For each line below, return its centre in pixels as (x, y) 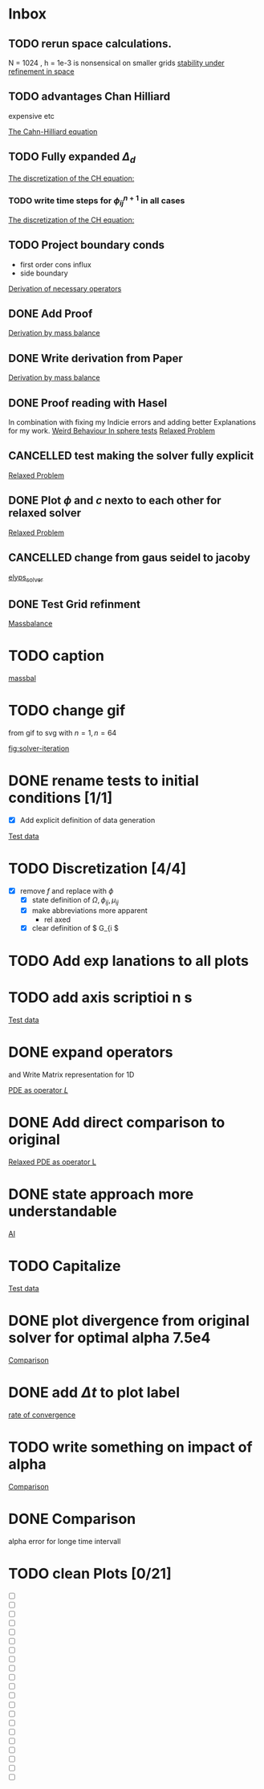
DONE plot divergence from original (129, 1320)
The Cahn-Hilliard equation (53, 131)
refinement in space (41, 71)
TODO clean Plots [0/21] (90, 1573)
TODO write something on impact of (130, 1447)
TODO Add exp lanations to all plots (128, 961)
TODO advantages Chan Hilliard (89, 97)
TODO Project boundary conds (87, 245)
